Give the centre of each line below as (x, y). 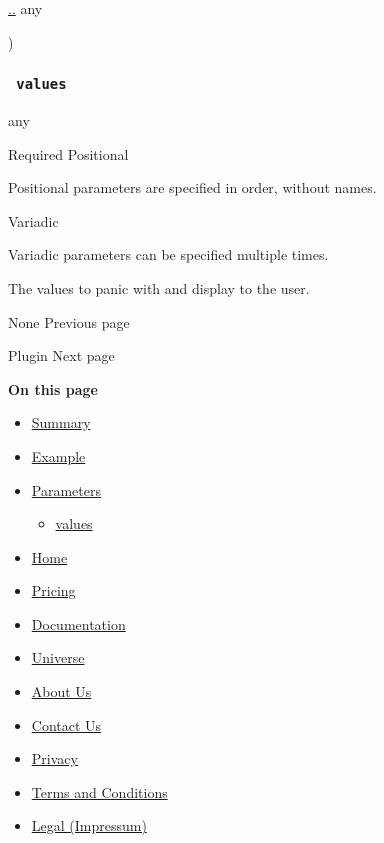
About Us (61, 691)
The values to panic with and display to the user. (159, 287)
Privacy (54, 758)
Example (58, 455)
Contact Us (66, 724)
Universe (58, 657)
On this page (53, 388)
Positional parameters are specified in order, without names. (192, 187)
